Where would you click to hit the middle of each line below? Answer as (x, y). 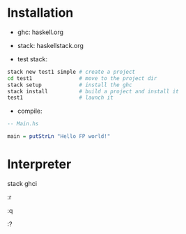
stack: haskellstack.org (50, 45)
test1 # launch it (60, 98)
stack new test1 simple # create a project (71, 72)
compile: (30, 111)
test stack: (32, 59)
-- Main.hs (23, 124)
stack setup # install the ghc (70, 85)
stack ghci (22, 184)
